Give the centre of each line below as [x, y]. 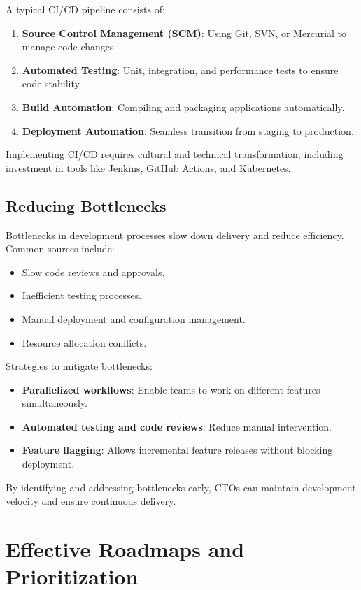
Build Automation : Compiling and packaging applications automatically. [183, 107]
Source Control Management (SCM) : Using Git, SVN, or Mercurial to [184, 33]
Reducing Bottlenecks [86, 205]
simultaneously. [55, 403]
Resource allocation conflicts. [84, 342]
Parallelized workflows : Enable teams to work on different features [171, 389]
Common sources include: [60, 249]
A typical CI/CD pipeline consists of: [85, 9]
